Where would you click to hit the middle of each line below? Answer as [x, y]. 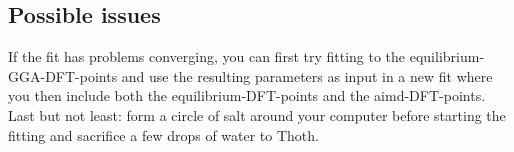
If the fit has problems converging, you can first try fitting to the [207, 56]
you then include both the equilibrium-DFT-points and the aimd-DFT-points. [247, 95]
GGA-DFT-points [63, 75]
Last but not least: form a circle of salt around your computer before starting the [257, 114]
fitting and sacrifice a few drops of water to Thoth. [163, 134]
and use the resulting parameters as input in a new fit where [307, 75]
